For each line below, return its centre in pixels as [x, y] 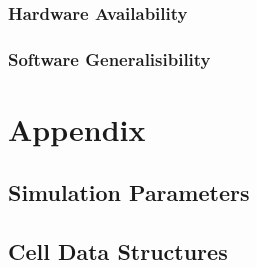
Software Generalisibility [109, 58]
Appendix [77, 128]
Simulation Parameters [129, 192]
